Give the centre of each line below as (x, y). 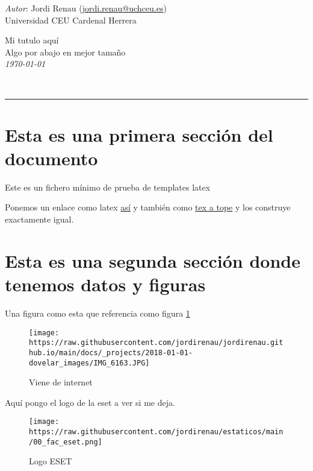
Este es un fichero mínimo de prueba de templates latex (108, 187)
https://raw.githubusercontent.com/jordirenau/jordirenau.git (156, 343)
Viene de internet (61, 382)
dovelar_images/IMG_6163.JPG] (89, 363)
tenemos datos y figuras (105, 284)
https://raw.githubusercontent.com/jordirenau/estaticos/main (156, 432)
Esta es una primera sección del (139, 134)
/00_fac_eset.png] (66, 442)
